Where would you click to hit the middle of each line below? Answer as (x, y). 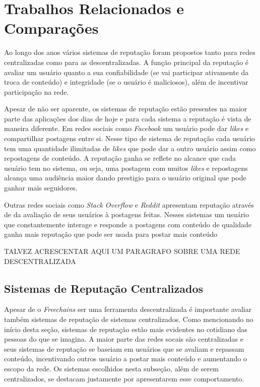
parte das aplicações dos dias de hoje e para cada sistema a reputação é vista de (128, 118)
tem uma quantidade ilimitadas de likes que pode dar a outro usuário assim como (130, 148)
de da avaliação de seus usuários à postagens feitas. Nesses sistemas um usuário (127, 214)
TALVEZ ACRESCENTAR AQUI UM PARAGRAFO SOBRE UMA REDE (122, 251)
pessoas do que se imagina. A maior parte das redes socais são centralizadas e (124, 339)
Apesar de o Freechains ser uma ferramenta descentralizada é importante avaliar (128, 309)
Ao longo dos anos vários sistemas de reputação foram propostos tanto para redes (130, 52)
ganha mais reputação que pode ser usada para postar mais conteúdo (111, 234)
